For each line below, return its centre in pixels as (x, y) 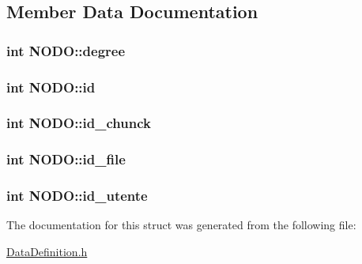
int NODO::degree (66, 50)
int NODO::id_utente (77, 196)
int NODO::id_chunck (79, 123)
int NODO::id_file (66, 159)
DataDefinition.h (47, 251)
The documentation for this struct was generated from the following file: (181, 225)
